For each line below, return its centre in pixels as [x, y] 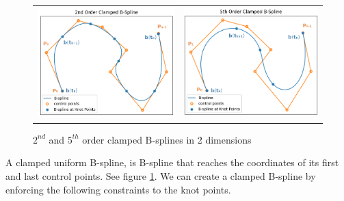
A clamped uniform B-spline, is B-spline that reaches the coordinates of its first [172, 162]
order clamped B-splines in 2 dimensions [167, 139]
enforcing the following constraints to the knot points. [118, 189]
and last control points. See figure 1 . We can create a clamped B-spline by [161, 175]
